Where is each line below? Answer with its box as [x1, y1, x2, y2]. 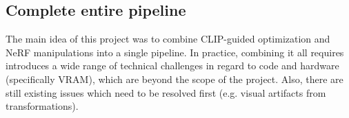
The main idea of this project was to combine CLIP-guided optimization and [6, 32, 330, 46]
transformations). [6, 99, 79, 113]
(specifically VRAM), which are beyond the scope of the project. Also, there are [6, 71, 343, 86]
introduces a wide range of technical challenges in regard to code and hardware [6, 58, 339, 73]
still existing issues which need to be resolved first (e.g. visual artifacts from [6, 85, 326, 99]
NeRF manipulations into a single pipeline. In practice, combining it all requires [6, 45, 344, 59]
